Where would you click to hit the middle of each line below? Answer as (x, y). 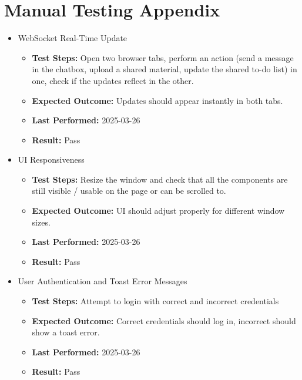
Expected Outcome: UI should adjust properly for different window (158, 211)
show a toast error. (66, 332)
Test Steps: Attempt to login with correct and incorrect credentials (155, 301)
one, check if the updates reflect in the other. (113, 80)
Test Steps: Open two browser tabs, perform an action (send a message (163, 57)
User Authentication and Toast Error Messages (103, 281)
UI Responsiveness (51, 159)
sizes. (41, 222)
